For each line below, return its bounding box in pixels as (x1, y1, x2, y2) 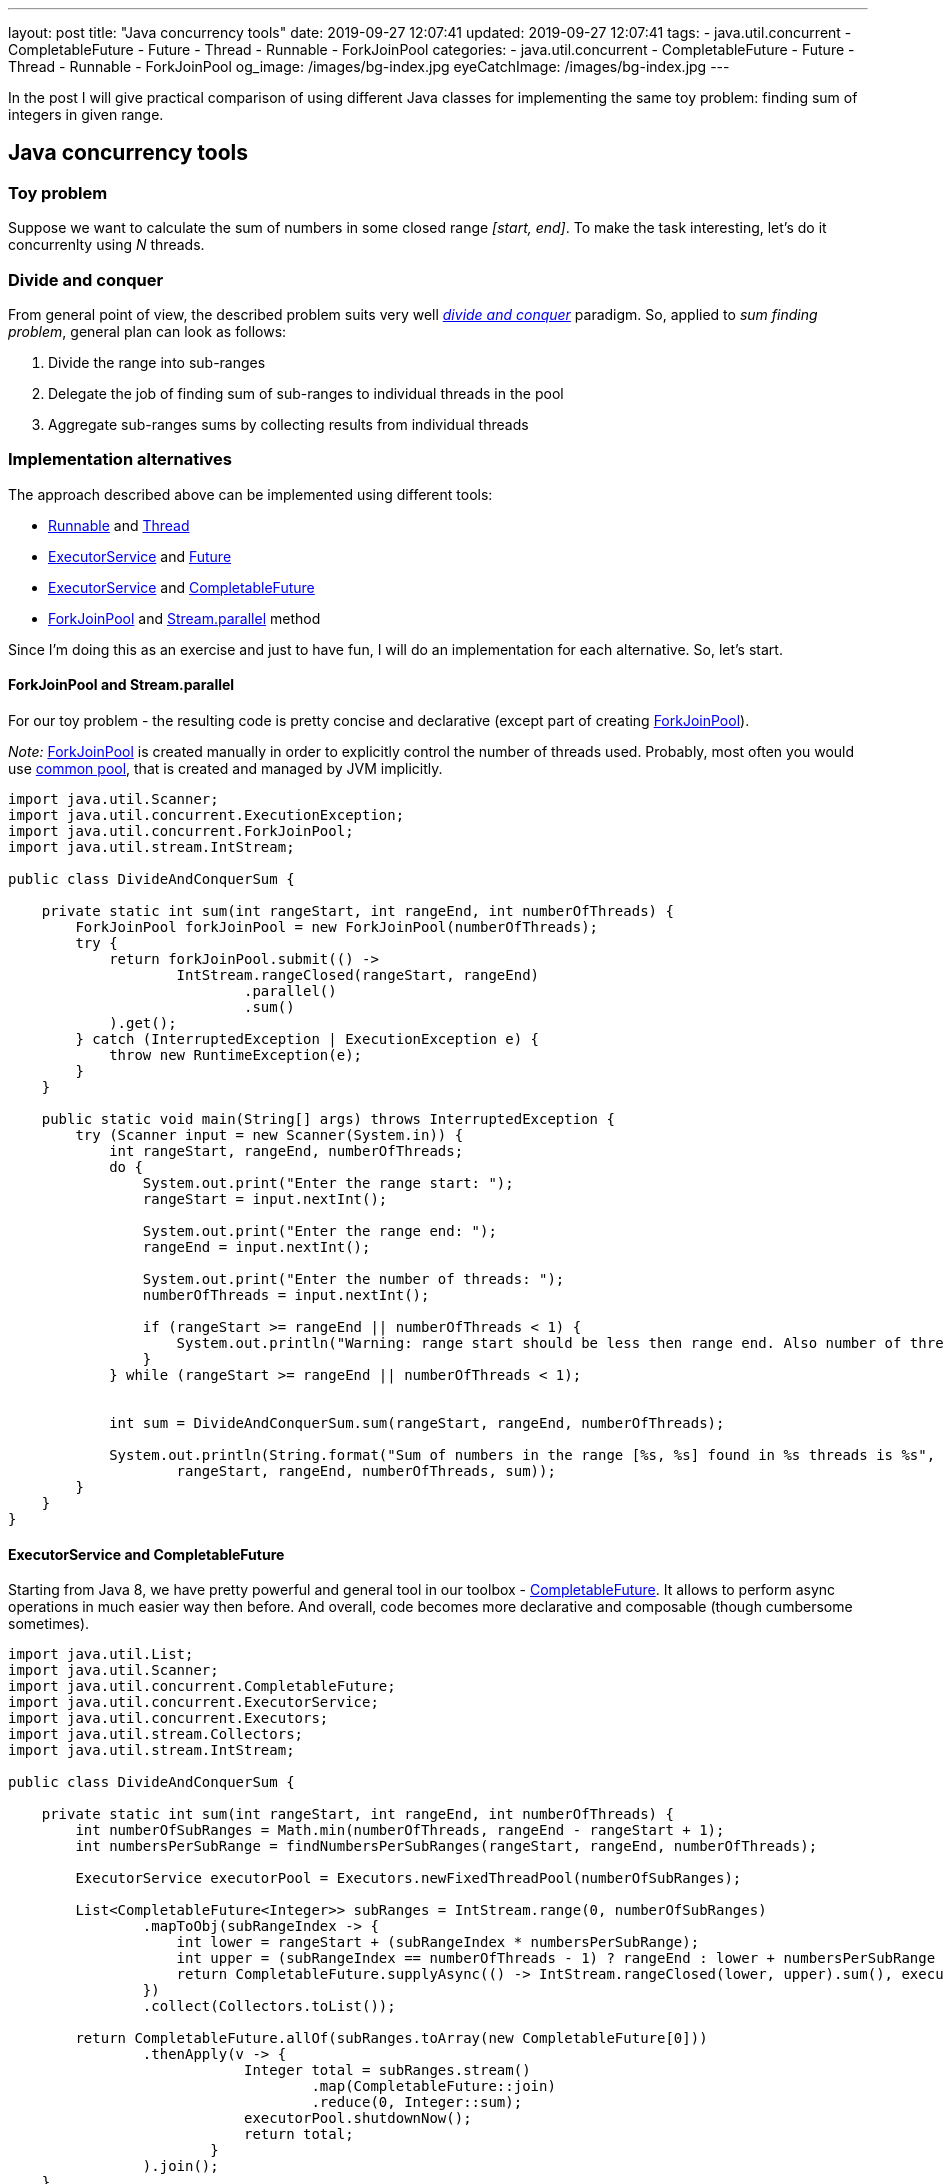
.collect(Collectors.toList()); (142, 1998, 396, 2015)
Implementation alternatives (8, 449, 233, 470)
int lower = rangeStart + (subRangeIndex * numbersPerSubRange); (176, 1934, 700, 1951)
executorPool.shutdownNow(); (244, 2110, 472, 2127)
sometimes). (8, 1615, 90, 1633)
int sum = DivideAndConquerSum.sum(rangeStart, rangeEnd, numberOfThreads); (109, 1414, 725, 1431)
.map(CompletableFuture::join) (311, 2078, 556, 2095)
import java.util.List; (8, 1646, 194, 1663)
